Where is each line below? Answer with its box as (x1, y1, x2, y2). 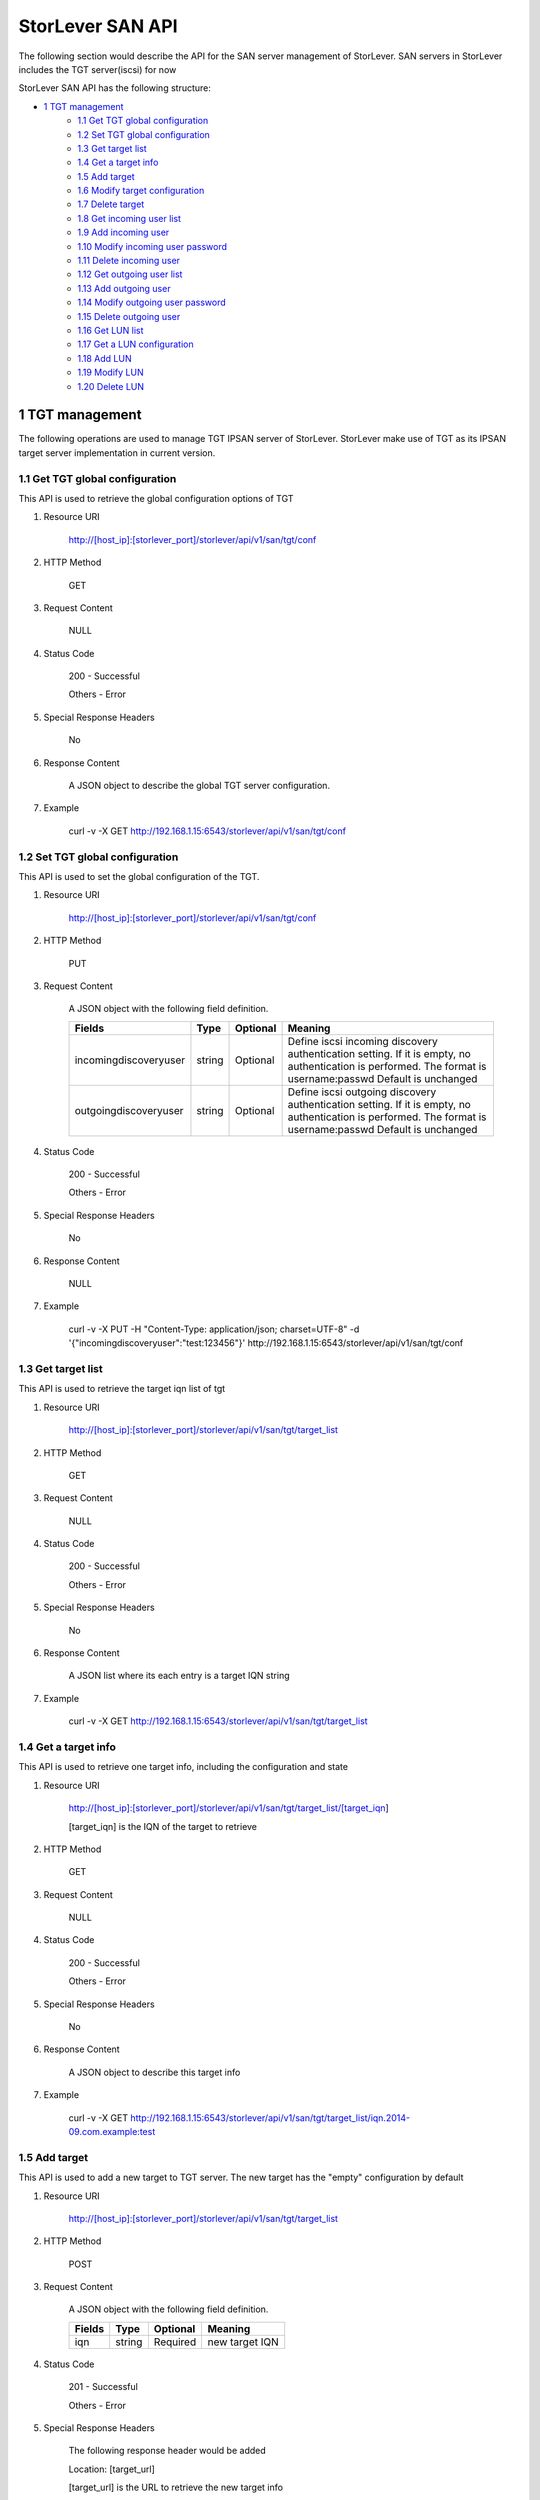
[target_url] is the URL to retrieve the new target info (68, 2481, 284, 2494)
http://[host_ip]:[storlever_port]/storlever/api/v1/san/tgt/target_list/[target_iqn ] (68, 1802, 389, 1814)
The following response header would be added (68, 2445, 267, 2457)
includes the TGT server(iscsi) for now (18, 63, 177, 75)
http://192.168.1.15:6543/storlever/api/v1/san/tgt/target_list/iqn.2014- (130, 2111, 410, 2124)
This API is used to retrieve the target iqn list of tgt (18, 1383, 226, 1395)
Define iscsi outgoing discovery (287, 1085, 437, 1099)
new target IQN (207, 2335, 279, 2349)
